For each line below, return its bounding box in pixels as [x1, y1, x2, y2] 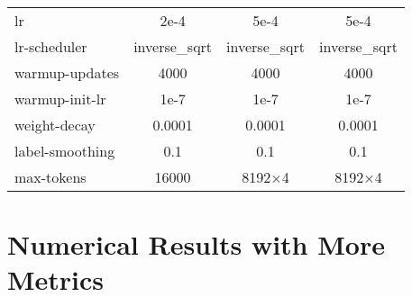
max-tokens [14, 166, 87, 187]
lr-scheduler [14, 36, 87, 57]
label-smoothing [14, 140, 115, 161]
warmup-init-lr [14, 88, 106, 109]
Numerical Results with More [7, 226, 385, 263]
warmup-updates [14, 62, 120, 83]
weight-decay [14, 114, 96, 135]
